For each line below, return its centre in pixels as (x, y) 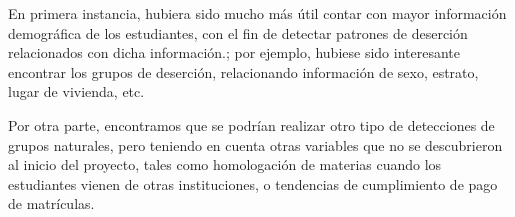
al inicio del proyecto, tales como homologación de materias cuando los (225, 164)
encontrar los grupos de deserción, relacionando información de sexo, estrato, (243, 71)
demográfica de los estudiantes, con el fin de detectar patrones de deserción (238, 32)
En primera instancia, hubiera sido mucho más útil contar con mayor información (257, 13)
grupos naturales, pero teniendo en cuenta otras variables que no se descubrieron (255, 144)
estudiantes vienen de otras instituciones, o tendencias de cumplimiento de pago (253, 183)
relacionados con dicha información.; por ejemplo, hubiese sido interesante (234, 52)
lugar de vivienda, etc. (76, 91)
